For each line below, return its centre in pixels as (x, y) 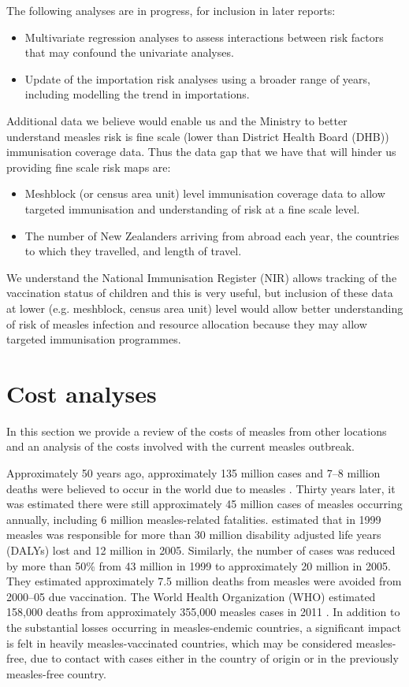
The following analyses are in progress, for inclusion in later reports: (171, 10)
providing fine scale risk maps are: (89, 167)
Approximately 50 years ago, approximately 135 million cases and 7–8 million (193, 473)
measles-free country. (56, 673)
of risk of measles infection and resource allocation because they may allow (187, 323)
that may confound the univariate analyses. (129, 52)
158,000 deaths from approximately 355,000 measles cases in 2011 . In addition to (203, 612)
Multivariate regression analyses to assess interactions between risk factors (204, 37)
